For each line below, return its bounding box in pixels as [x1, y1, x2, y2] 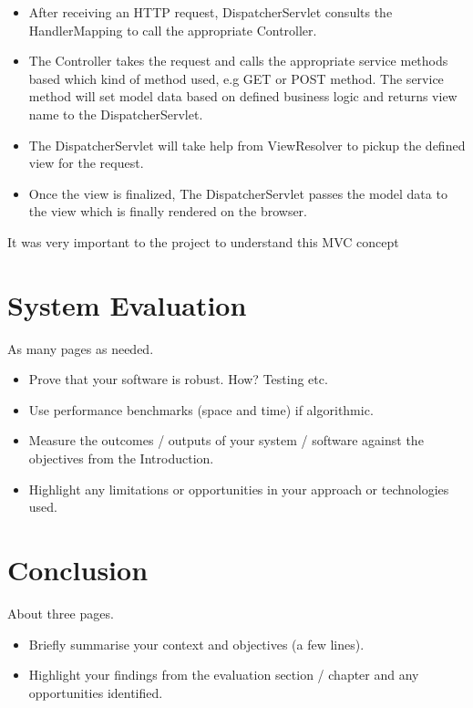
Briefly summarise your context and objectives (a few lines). [28, 634, 365, 653]
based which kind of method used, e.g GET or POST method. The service [28, 68, 444, 88]
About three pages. [7, 603, 114, 622]
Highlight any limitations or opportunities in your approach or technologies [28, 479, 449, 498]
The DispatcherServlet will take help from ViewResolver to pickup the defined [28, 135, 466, 154]
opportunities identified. [28, 682, 163, 702]
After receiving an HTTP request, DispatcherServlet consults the [28, 3, 393, 21]
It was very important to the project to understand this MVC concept [7, 232, 399, 251]
